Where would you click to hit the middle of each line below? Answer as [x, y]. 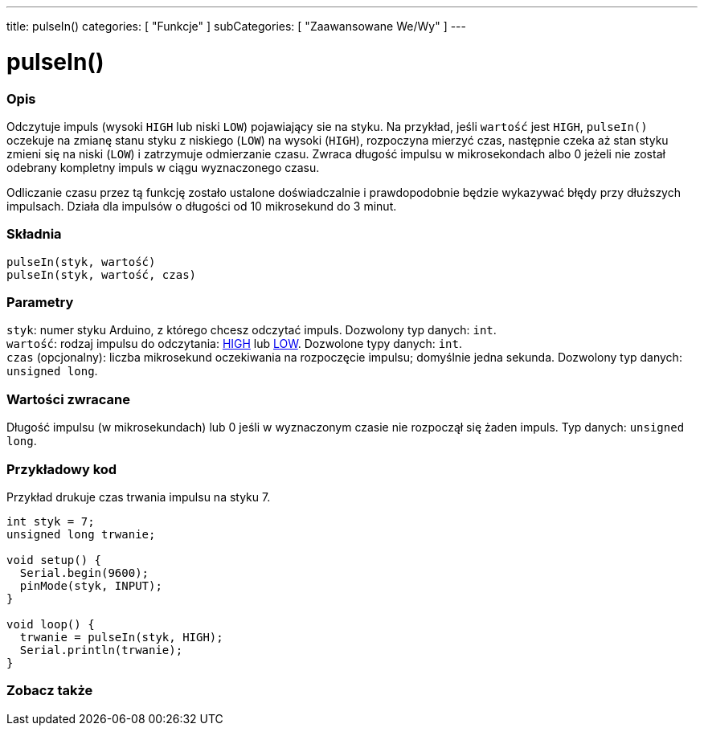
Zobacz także [50, 691]
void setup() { [54, 560]
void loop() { [51, 624]
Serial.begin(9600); [84, 573]
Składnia [34, 234]
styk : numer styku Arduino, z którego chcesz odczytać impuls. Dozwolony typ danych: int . [252, 330]
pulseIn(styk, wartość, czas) [102, 274]
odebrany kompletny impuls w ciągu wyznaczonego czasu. [163, 167]
